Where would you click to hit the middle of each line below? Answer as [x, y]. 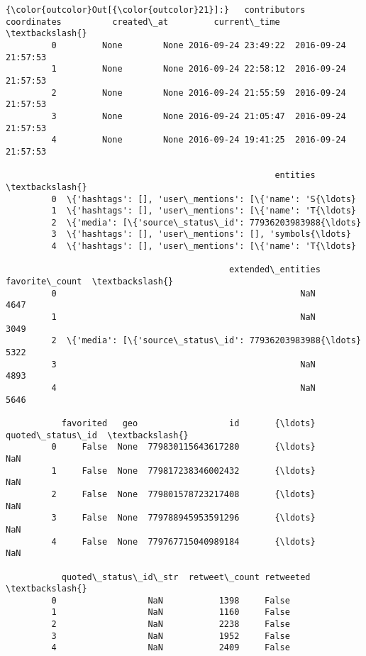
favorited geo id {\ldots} [188, 423]
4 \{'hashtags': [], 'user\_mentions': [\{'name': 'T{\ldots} [204, 246]
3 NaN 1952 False [171, 636]
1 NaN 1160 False [171, 612]
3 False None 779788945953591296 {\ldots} [183, 518]
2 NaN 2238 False [171, 624]
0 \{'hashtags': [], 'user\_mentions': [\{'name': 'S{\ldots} [204, 199]
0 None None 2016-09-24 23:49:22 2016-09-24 [199, 45]
